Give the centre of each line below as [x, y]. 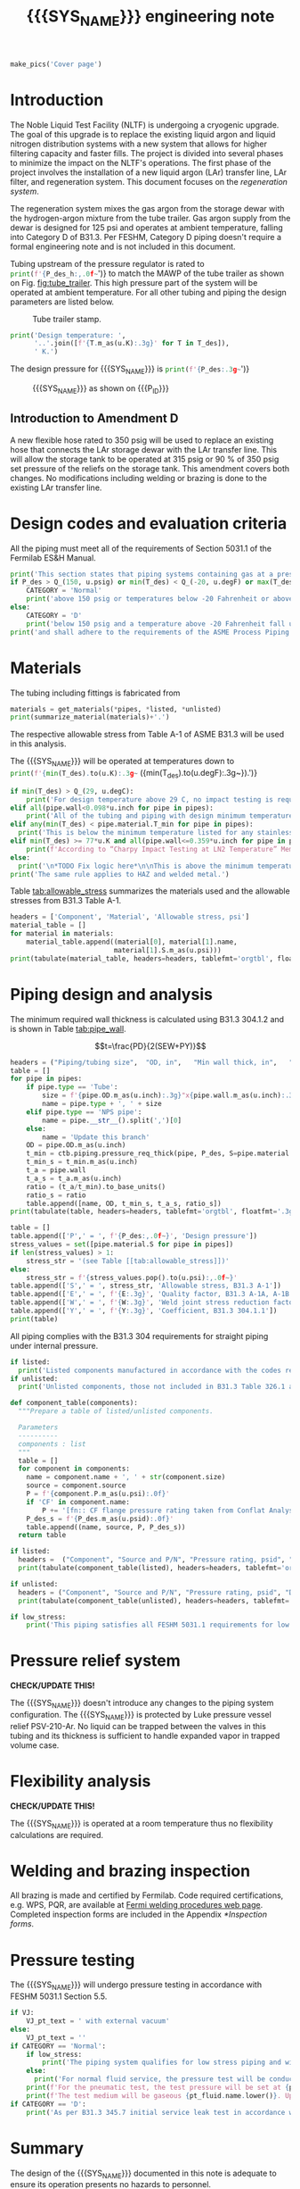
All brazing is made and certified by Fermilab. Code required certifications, [147, 1895]
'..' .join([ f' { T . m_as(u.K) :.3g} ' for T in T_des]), [131, 344]
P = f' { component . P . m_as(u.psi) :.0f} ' [98, 1494]
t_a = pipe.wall [57, 1170]
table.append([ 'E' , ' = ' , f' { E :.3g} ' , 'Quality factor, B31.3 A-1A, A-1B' [152, 1294]
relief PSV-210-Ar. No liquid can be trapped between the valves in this [138, 1726]
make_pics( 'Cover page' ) [56, 64]
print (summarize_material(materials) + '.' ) [90, 717]
